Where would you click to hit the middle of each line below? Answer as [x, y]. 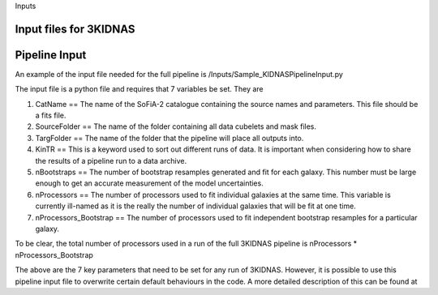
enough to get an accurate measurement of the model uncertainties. [149, 183]
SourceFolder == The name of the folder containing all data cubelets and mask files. [176, 126]
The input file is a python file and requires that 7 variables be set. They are [139, 89]
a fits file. [51, 115]
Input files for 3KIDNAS [75, 29]
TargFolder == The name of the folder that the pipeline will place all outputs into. [170, 138]
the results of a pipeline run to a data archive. [111, 160]
